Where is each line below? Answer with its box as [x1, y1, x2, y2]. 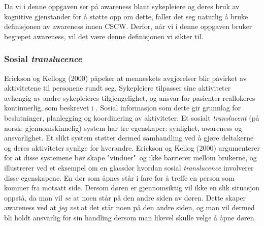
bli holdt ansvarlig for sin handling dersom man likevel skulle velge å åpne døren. [4, 212, 256, 222]
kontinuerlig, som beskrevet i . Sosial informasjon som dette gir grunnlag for [4, 102, 241, 113]
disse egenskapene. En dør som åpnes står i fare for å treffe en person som [4, 172, 235, 183]
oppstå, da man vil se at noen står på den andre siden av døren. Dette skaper [4, 192, 246, 203]
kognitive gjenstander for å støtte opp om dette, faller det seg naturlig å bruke [4, 11, 248, 21]
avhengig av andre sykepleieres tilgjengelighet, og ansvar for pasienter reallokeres [4, 92, 255, 103]
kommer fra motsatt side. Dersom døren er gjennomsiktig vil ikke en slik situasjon [4, 182, 259, 193]
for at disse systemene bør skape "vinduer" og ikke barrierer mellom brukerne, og [4, 152, 257, 163]
